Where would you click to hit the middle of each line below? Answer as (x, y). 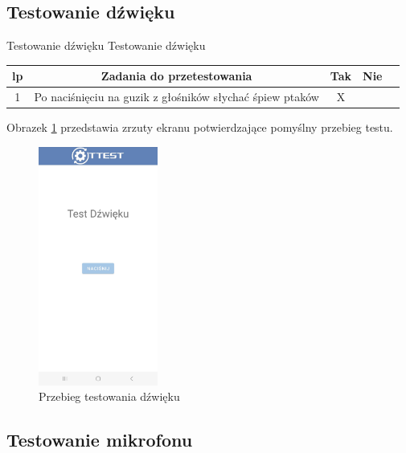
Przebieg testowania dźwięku (109, 396)
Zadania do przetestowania (176, 76)
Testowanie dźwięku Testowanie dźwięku (106, 45)
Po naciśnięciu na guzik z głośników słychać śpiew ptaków (176, 97)
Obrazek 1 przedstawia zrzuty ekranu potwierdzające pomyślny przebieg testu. (200, 127)
